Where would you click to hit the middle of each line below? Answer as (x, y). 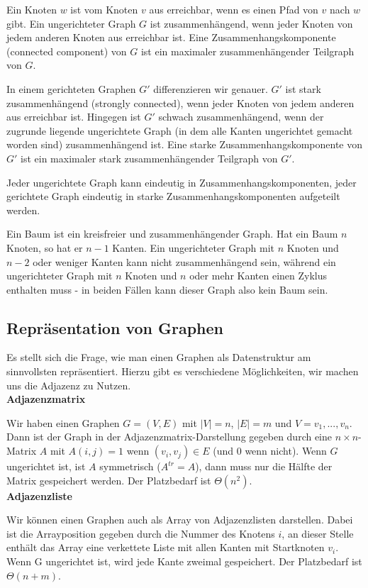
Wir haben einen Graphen (63, 422)
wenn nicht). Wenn (286, 451)
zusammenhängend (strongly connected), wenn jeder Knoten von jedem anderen (180, 102)
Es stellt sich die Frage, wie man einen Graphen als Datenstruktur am (159, 357)
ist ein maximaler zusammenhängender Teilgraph (247, 51)
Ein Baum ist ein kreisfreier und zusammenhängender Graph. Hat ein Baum (172, 234)
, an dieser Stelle (318, 533)
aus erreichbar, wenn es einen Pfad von (234, 9)
